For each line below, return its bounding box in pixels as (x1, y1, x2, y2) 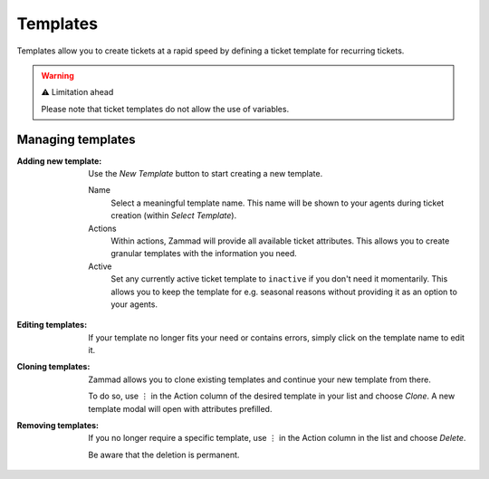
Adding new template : (16, 155, 102, 167)
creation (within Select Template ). (110, 210, 237, 221)
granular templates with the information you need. (110, 248, 298, 259)
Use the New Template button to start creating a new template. (88, 168, 323, 179)
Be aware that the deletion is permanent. (88, 449, 240, 460)
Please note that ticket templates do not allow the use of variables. (41, 103, 290, 114)
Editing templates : (16, 320, 88, 331)
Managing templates (16, 131, 136, 147)
